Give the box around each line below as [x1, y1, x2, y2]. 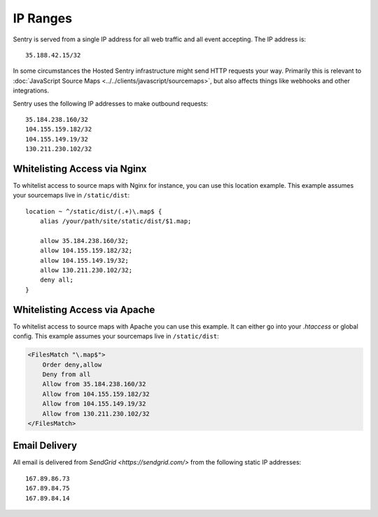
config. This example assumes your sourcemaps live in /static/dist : [13, 332, 220, 340]
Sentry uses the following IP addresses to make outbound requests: [13, 99, 209, 108]
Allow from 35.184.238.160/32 [42, 380, 146, 388]
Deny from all [42, 370, 91, 378]
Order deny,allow [42, 361, 102, 368]
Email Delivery [13, 440, 77, 452]
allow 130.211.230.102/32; [39, 266, 133, 275]
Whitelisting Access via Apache [13, 303, 155, 315]
